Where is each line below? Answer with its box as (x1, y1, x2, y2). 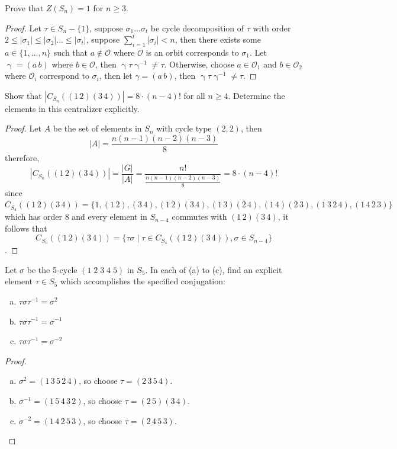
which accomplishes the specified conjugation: (60, 275, 225, 287)
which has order (5, 210, 62, 223)
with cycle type (156, 122, 212, 134)
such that (53, 46, 88, 58)
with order (253, 21, 291, 34)
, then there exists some (175, 33, 261, 46)
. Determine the (228, 89, 285, 101)
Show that (5, 89, 42, 101)
